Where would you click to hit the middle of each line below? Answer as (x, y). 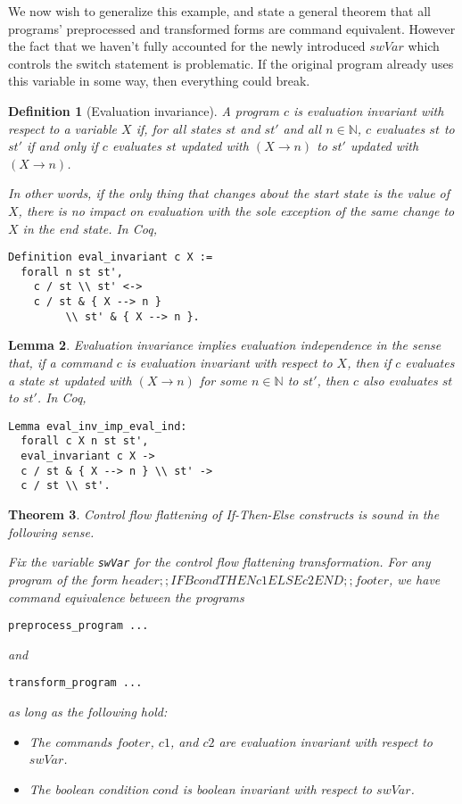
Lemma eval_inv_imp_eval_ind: (98, 426)
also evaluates (400, 380)
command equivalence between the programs (126, 597)
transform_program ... (75, 683)
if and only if (62, 146)
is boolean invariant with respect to (277, 788)
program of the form (63, 579)
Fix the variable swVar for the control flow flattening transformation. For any (219, 562)
